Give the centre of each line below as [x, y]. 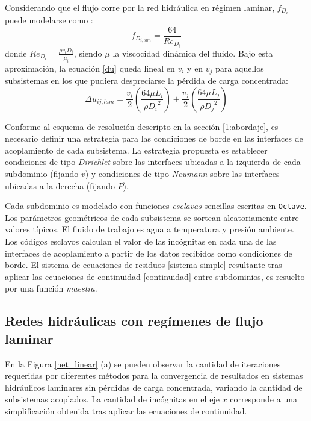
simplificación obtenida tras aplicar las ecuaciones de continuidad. [126, 411]
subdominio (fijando [42, 174]
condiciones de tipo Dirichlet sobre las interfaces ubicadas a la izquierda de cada [153, 162]
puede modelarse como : [49, 20]
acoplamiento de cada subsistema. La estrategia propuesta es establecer [136, 150]
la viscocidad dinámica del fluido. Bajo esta [193, 53]
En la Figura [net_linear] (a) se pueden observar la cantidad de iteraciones [143, 363]
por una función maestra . [51, 288]
